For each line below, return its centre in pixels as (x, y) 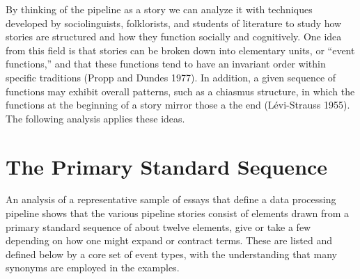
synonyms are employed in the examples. (93, 268)
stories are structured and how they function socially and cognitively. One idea (174, 37)
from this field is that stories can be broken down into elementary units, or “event (180, 50)
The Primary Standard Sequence (167, 166)
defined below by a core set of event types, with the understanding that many (171, 254)
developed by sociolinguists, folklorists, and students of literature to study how (174, 23)
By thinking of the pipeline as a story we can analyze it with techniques (159, 9)
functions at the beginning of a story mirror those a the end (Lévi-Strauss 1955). (178, 105)
